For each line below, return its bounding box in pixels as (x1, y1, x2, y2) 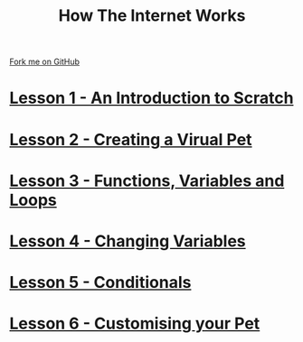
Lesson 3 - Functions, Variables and (9, 171, 285, 190)
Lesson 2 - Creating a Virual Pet (9, 129, 252, 150)
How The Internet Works (58, 5, 246, 26)
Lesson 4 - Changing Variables (9, 231, 246, 251)
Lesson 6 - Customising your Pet (9, 313, 260, 334)
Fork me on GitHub (9, 56, 80, 68)
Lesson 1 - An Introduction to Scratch (9, 88, 294, 108)
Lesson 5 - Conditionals (9, 273, 192, 293)
